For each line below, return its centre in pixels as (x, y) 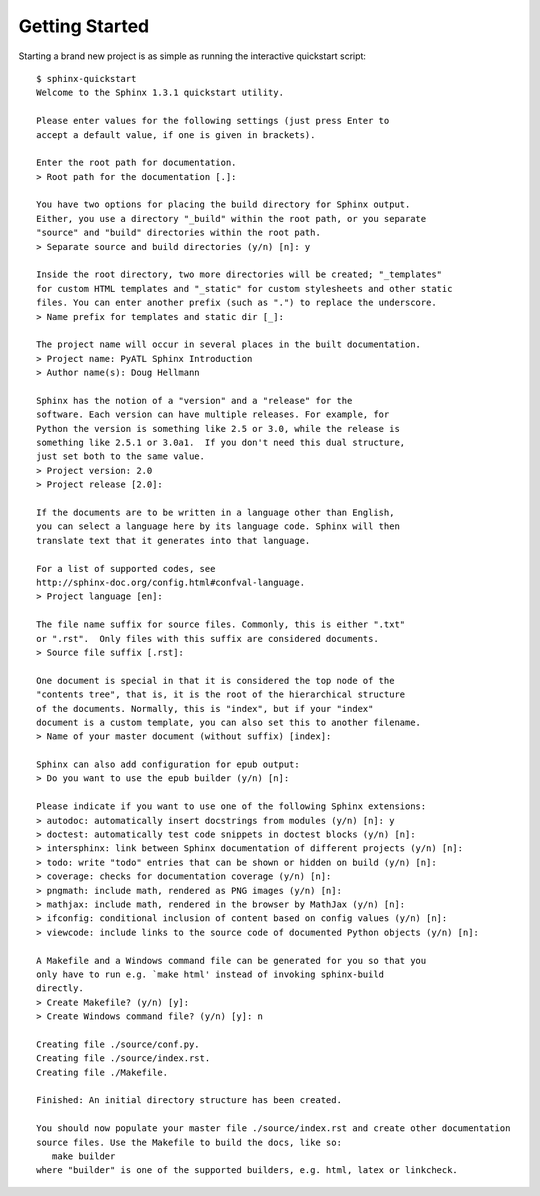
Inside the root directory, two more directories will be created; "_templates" (239, 274)
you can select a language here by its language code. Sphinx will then (218, 526)
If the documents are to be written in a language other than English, (215, 513)
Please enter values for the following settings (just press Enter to (213, 121)
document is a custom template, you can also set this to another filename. (229, 722)
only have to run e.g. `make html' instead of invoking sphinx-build (210, 974)
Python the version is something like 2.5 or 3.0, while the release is (218, 428)
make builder (83, 1156)
